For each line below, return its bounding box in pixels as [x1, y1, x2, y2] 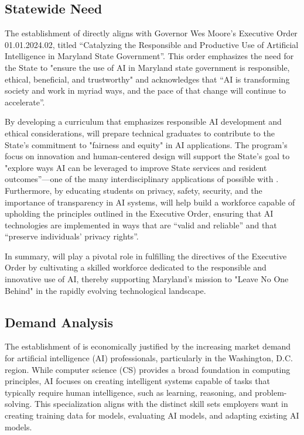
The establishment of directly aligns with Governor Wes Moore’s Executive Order [5, 27, 298, 39]
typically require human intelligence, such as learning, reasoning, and [5, 386, 252, 398]
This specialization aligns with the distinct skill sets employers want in [35, 398, 288, 410]
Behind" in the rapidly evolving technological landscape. [5, 284, 206, 296]
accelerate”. [5, 95, 45, 108]
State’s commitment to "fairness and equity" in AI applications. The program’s [5, 138, 288, 150]
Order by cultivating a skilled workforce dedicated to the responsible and [5, 261, 267, 273]
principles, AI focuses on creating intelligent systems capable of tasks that [5, 375, 270, 387]
